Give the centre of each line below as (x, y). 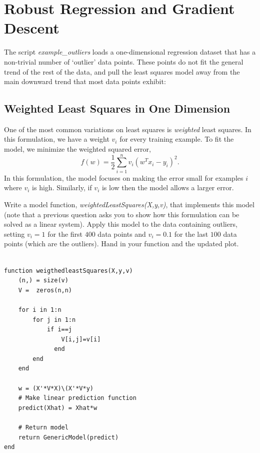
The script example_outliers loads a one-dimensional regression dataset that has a (130, 52)
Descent (32, 28)
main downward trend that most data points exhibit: (85, 81)
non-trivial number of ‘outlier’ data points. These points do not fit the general (124, 61)
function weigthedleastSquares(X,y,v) (68, 271)
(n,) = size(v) (43, 281)
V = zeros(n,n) (45, 290)
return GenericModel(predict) (68, 437)
